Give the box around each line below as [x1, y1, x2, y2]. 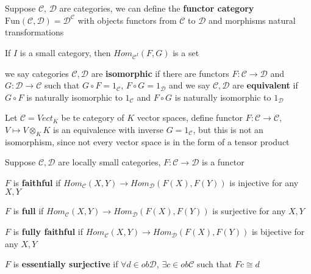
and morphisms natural [209, 13, 296, 26]
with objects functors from [77, 13, 177, 26]
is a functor [202, 156, 245, 168]
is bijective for [251, 225, 305, 238]
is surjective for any [212, 204, 286, 217]
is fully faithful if [13, 225, 83, 238]
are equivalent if [232, 79, 298, 92]
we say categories [5, 67, 69, 79]
